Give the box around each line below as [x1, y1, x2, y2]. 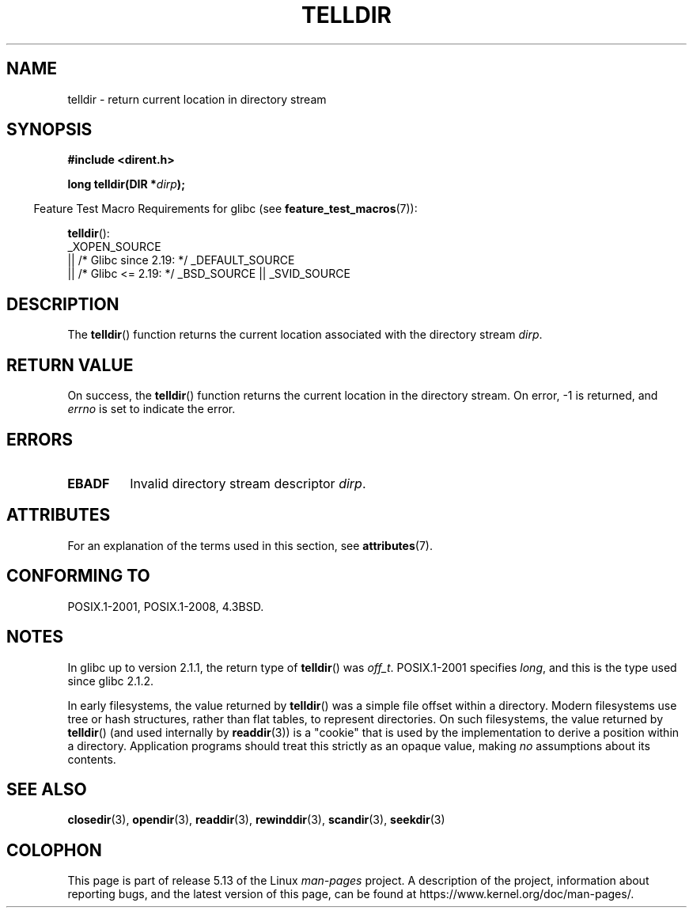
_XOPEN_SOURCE [67, 240, 161, 254]
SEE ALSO [6, 779, 87, 799]
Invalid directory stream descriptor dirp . [130, 475, 366, 491]
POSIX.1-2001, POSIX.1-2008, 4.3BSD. [67, 599, 264, 613]
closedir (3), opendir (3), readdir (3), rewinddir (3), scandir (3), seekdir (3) [67, 813, 445, 827]
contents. [67, 752, 116, 766]
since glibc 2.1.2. [67, 673, 154, 688]
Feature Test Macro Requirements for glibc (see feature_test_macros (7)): [33, 202, 418, 216]
